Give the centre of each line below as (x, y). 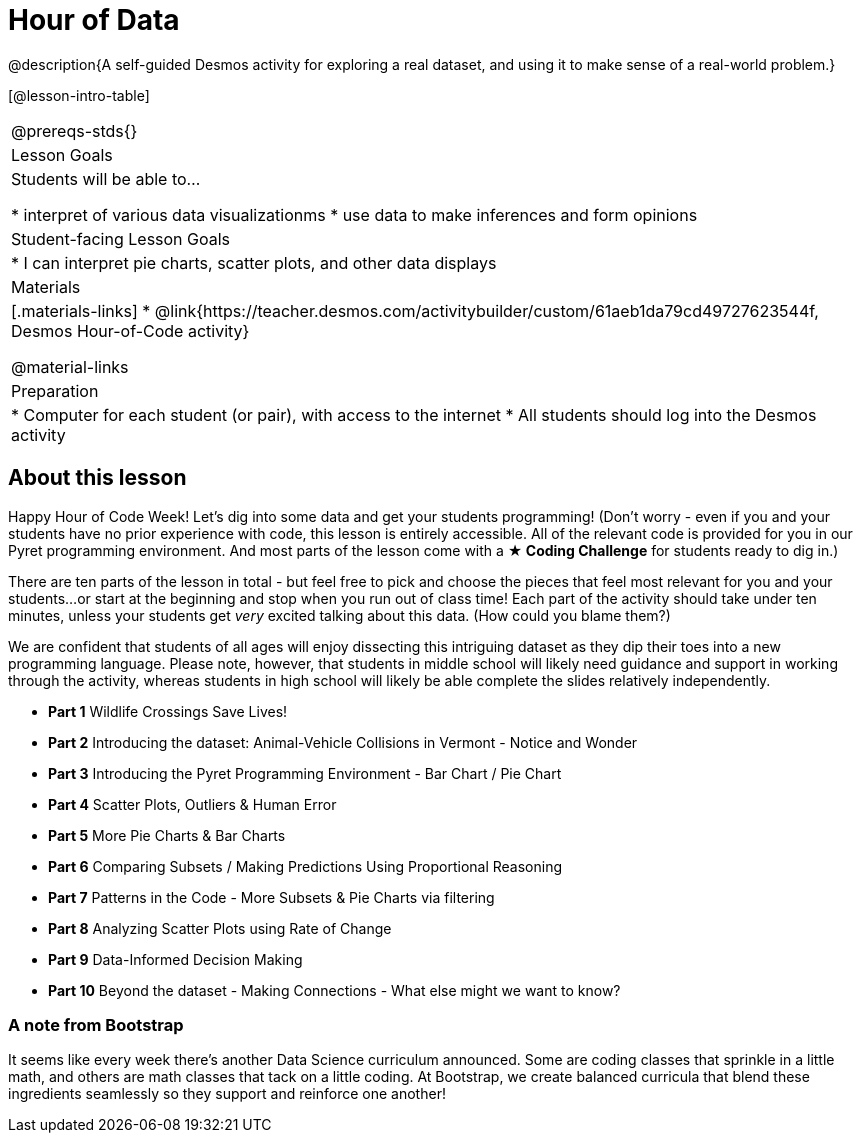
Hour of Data (94, 20)
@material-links (70, 366)
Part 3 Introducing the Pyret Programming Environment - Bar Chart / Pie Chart (305, 773)
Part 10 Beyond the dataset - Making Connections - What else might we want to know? (334, 990)
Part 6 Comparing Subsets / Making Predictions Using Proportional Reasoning (305, 866)
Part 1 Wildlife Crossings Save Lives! (168, 711)
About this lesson (97, 478)
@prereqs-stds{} (74, 130)
